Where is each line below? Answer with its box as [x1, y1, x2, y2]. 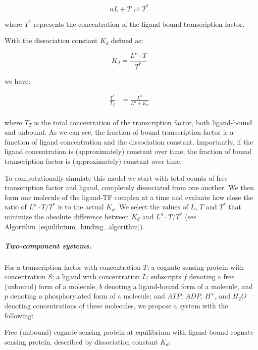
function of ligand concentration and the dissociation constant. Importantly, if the [4, 136, 253, 147]
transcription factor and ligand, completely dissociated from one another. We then [4, 182, 254, 193]
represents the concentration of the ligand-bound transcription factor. [34, 18, 245, 29]
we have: [4, 75, 31, 86]
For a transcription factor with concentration [4, 261, 141, 272]
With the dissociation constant [4, 35, 98, 46]
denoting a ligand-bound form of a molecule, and [104, 281, 253, 291]
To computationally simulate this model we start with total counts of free [4, 172, 228, 183]
